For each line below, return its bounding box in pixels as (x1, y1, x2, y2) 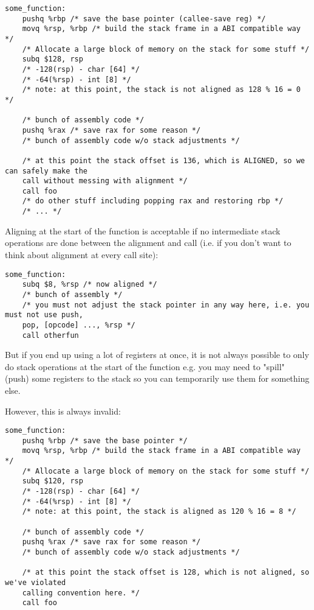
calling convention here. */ (22, 588, 140, 597)
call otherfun (22, 331, 79, 340)
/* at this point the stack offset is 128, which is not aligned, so (22, 568, 310, 577)
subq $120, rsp (22, 477, 83, 486)
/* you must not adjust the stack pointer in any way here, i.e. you (22, 300, 310, 309)
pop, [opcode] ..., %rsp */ (22, 320, 135, 329)
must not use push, (5, 310, 83, 320)
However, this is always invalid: (5, 404, 121, 417)
